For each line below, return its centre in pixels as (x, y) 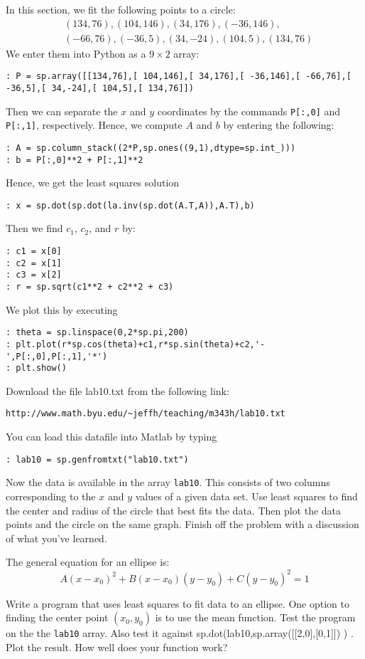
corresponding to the (51, 496)
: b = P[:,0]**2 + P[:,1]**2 (75, 160)
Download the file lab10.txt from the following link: (118, 390)
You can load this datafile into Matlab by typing (111, 437)
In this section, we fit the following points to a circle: (121, 9)
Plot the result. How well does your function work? (117, 647)
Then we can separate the (62, 111)
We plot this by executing (62, 309)
